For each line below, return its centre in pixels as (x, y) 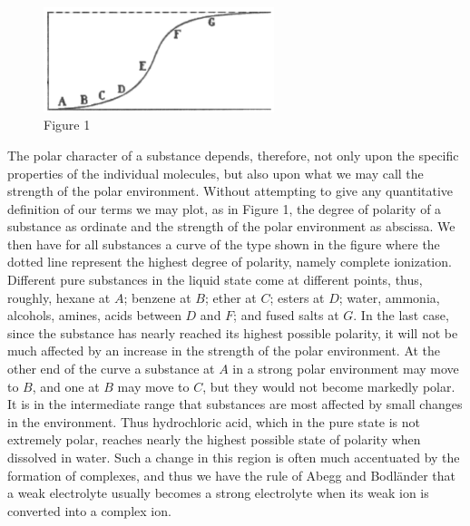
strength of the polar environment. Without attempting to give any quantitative (230, 191)
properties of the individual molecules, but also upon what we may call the (215, 173)
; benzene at (157, 297)
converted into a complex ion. (89, 510)
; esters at (297, 297)
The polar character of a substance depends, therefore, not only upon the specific (233, 155)
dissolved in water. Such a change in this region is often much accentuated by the (234, 457)
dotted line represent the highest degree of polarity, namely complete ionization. (230, 262)
